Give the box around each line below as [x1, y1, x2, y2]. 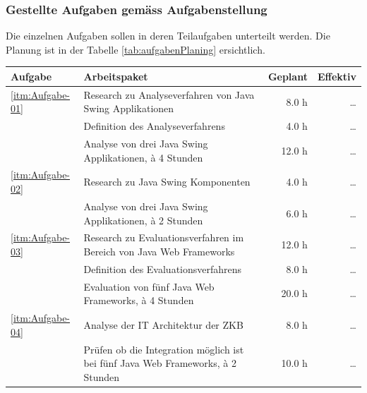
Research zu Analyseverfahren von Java [83, 87, 255, 102]
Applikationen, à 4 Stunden [83, 150, 203, 164]
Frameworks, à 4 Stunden [83, 293, 194, 308]
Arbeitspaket [83, 68, 148, 83]
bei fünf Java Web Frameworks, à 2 [83, 356, 236, 370]
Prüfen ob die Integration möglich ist [83, 341, 244, 356]
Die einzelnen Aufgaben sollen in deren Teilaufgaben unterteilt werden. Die [6, 28, 330, 43]
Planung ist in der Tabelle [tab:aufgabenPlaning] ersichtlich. [6, 42, 265, 56]
